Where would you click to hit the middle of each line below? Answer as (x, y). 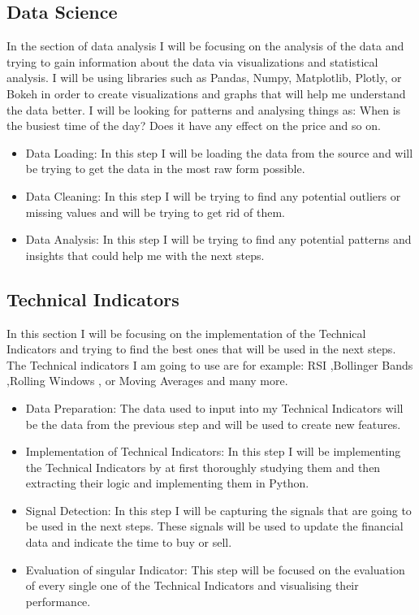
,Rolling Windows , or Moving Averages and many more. (147, 381)
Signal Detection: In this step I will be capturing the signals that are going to (218, 510)
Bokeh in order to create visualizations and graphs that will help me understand (206, 93)
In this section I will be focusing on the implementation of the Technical (186, 333)
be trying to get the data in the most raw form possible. (165, 169)
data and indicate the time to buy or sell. (129, 542)
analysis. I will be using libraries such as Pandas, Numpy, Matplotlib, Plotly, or (204, 78)
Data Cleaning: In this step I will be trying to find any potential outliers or (213, 195)
